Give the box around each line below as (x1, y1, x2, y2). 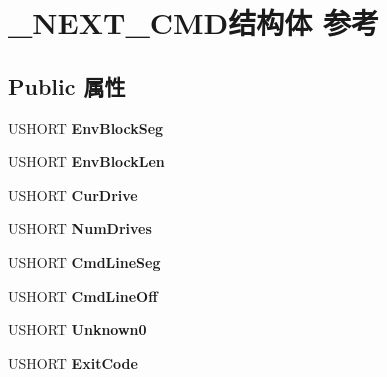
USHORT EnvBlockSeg (8, 117, 164, 138)
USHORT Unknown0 (8, 319, 147, 340)
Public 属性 (8, 70, 126, 101)
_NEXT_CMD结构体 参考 (8, 2, 380, 43)
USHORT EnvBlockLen (8, 151, 165, 172)
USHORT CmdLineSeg (8, 251, 161, 272)
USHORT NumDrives (8, 218, 152, 239)
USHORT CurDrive (8, 184, 138, 205)
